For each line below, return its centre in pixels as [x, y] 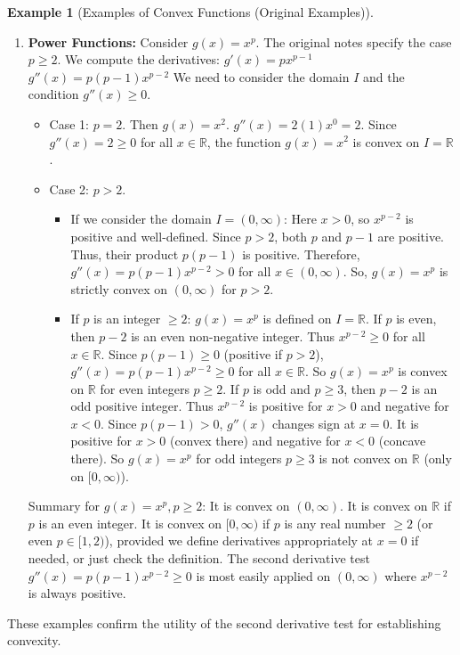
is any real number [335, 523]
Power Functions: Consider [108, 41]
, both [291, 236]
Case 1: [69, 123]
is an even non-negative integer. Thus [233, 336]
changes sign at [314, 423]
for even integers [145, 388]
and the [384, 76]
